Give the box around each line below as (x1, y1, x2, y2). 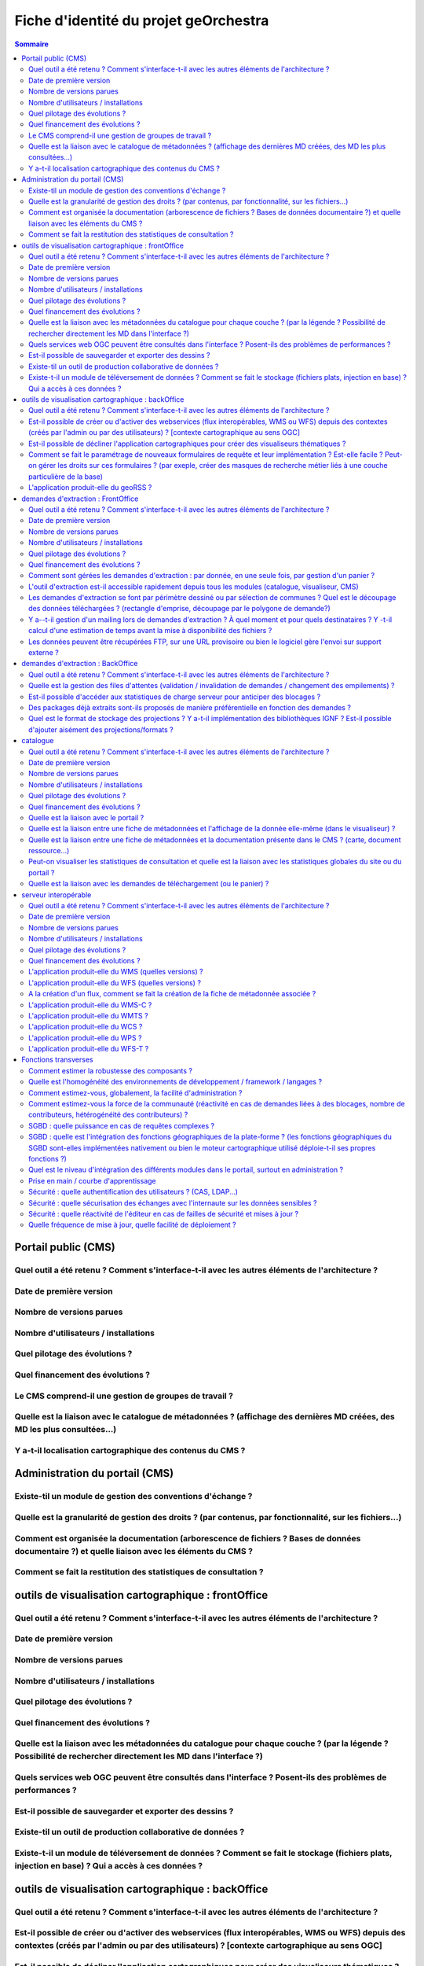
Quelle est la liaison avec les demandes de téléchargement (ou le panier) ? (28, 879, 269, 889)
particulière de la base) (28, 472, 104, 481)
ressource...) (28, 846, 70, 856)
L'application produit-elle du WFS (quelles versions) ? (28, 977, 202, 987)
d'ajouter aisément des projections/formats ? (28, 724, 174, 734)
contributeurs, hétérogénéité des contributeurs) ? (28, 1110, 188, 1120)
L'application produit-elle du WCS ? (28, 1022, 143, 1032)
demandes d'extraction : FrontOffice (21, 494, 139, 503)
